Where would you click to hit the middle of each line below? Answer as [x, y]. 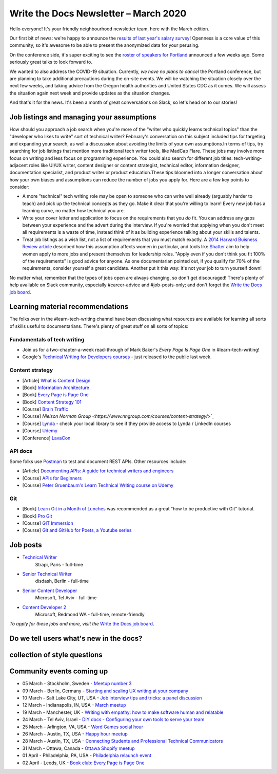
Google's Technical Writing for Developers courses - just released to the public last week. [117, 357]
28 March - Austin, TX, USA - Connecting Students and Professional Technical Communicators [123, 741]
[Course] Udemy [40, 431]
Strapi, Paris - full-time [59, 564]
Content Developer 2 [44, 607]
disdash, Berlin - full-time [62, 581]
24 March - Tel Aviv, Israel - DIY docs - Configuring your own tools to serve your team [113, 720]
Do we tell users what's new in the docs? [76, 639]
